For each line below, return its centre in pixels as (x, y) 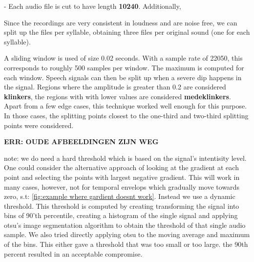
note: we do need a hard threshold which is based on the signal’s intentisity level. (125, 158)
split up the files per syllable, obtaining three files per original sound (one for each (127, 32)
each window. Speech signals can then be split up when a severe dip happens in (123, 77)
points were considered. (39, 125)
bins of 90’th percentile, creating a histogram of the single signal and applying (121, 215)
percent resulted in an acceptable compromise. (73, 253)
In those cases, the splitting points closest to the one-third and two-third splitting (126, 115)
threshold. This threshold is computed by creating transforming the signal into (122, 206)
